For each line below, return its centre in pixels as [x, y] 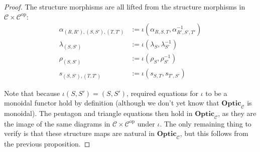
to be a [216, 93]
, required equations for [163, 93]
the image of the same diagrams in [57, 123]
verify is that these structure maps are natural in [79, 133]
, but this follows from [214, 133]
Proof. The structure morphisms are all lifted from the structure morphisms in [125, 6]
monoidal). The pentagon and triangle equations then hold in [98, 113]
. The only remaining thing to [206, 123]
